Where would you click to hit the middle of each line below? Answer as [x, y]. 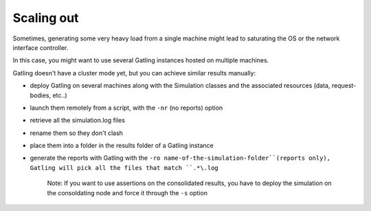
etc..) [60, 95]
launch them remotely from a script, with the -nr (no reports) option [126, 108]
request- [344, 86]
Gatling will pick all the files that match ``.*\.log [124, 167]
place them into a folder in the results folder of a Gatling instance [122, 146]
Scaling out [46, 18]
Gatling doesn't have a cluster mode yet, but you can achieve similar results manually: [134, 73]
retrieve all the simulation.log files [77, 121]
